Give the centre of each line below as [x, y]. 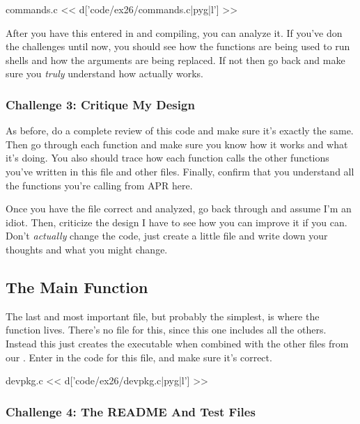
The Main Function [77, 286]
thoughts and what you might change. [87, 249]
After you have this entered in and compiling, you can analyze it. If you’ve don [174, 32]
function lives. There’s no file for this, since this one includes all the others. [166, 330]
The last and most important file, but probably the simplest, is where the [163, 316]
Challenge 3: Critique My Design [100, 104]
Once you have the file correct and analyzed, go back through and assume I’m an [179, 209]
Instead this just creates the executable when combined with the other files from [177, 343]
